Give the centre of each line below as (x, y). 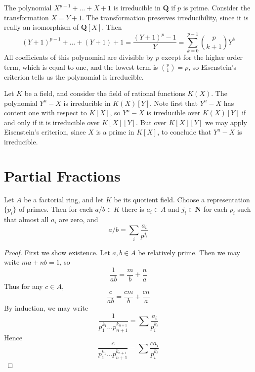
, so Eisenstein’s (212, 67)
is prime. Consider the (217, 7)
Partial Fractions (62, 175)
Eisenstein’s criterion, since (45, 132)
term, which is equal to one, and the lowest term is (81, 67)
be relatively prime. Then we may (189, 252)
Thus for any (23, 286)
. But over (151, 122)
